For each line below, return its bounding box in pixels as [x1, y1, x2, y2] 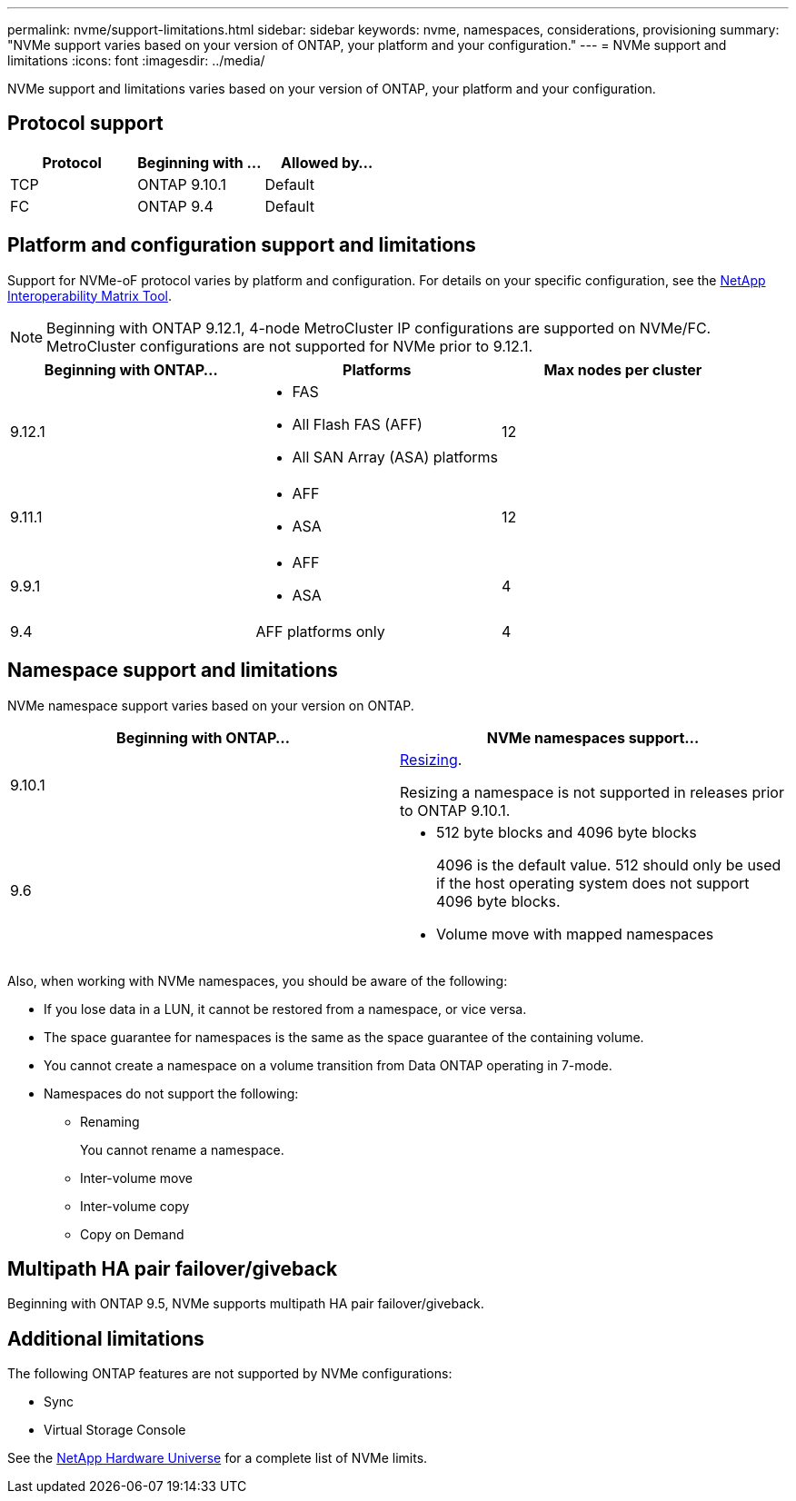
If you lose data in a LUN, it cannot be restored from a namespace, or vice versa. [44, 1000, 527, 1017]
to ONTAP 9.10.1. [400, 800, 511, 820]
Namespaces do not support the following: [44, 1085, 299, 1101]
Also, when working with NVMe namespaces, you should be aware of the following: [7, 972, 508, 989]
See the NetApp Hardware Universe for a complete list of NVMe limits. [7, 1450, 428, 1466]
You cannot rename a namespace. [80, 1141, 284, 1158]
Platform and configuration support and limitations [7, 234, 476, 257]
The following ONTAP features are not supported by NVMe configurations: [7, 1366, 453, 1382]
